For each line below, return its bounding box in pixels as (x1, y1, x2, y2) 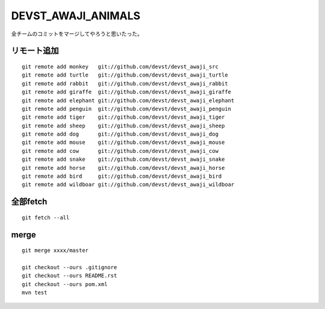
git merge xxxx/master (22, 247, 89, 254)
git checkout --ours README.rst (22, 272, 117, 279)
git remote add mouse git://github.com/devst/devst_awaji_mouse (22, 139, 225, 146)
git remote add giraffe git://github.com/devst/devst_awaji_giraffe (22, 89, 232, 96)
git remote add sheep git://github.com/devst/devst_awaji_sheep (22, 122, 225, 129)
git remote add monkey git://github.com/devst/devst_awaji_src (22, 63, 219, 70)
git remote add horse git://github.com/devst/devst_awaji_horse (22, 164, 225, 171)
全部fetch (11, 196, 48, 207)
